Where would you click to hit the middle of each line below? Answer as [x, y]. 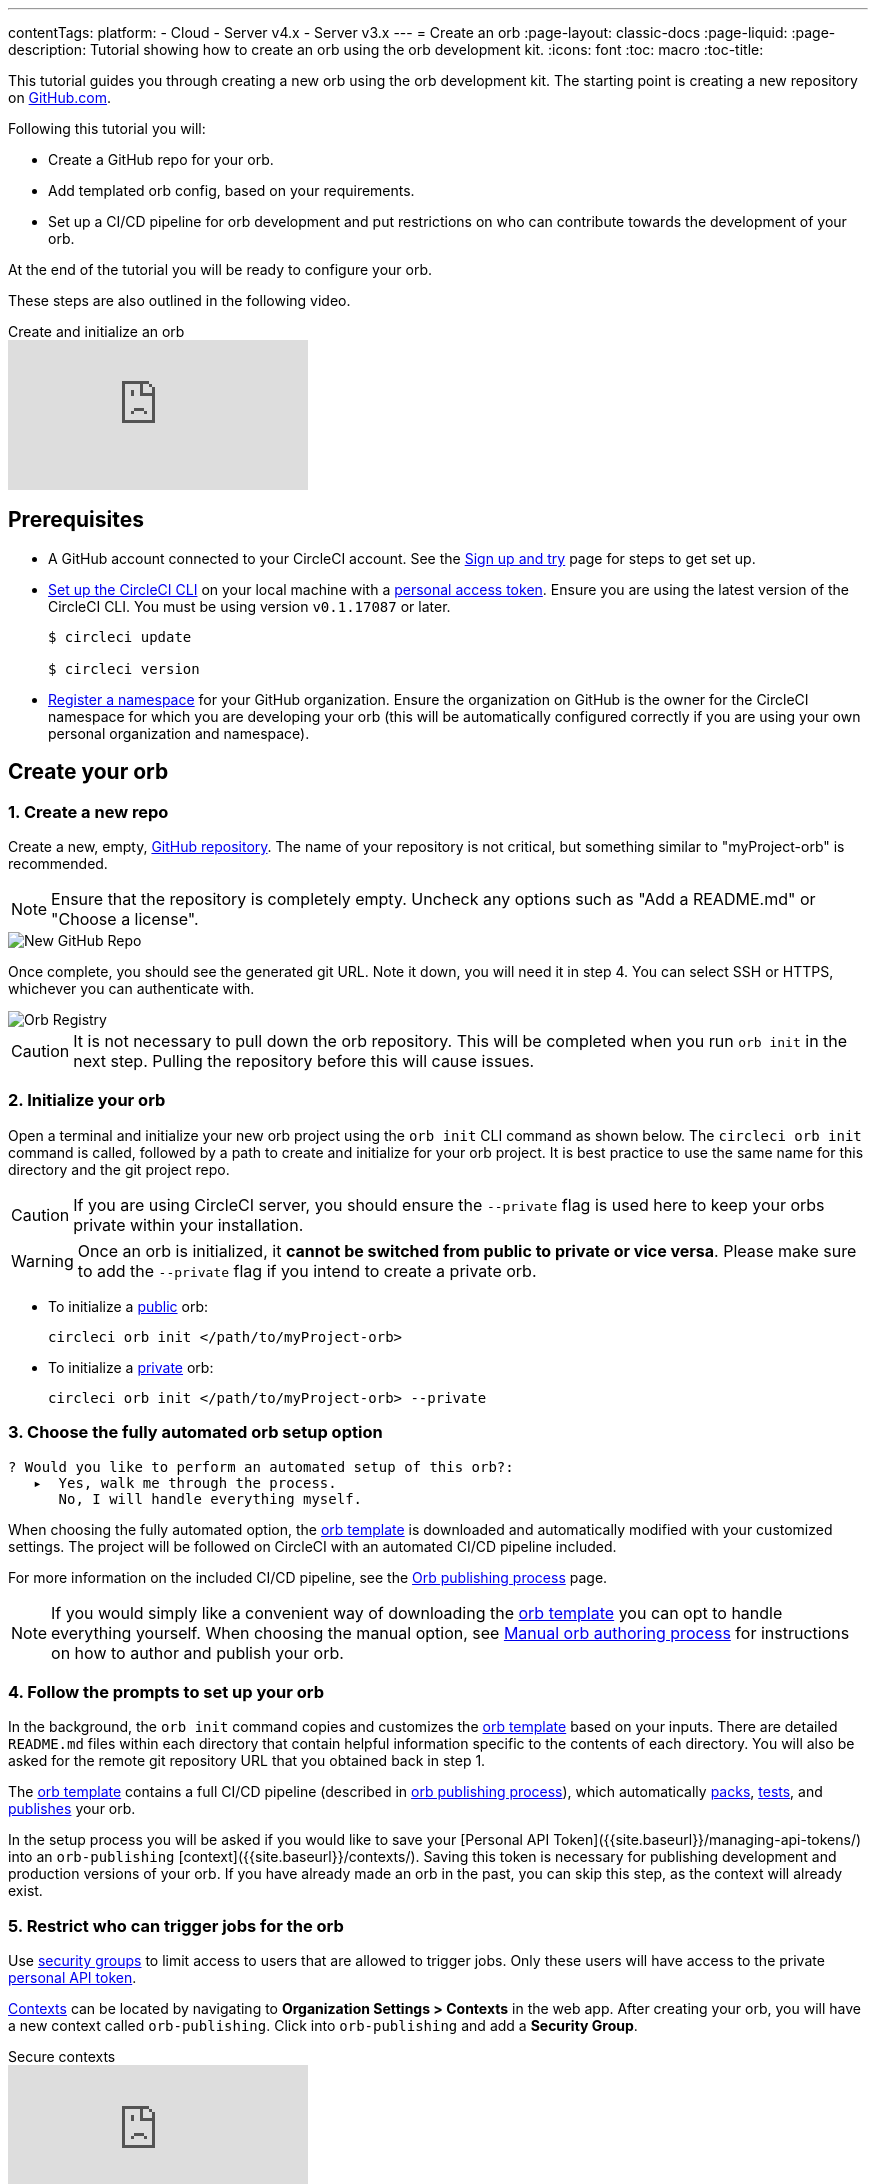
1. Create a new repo [88, 811]
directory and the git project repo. [119, 1169]
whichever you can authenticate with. [131, 989]
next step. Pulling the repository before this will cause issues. [304, 1061]
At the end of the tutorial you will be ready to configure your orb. [220, 269]
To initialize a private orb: [131, 1367]
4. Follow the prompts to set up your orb [166, 1691]
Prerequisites [76, 520]
